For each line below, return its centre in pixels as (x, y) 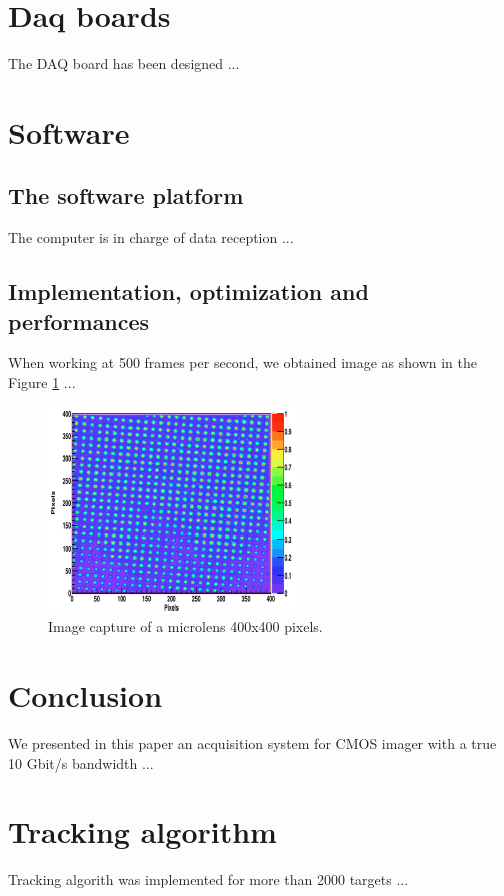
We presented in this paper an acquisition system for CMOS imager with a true (252, 742)
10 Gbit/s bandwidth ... (81, 762)
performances (79, 320)
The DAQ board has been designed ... (124, 63)
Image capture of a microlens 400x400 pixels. (185, 626)
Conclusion (85, 695)
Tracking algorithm (142, 831)
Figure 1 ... (42, 382)
